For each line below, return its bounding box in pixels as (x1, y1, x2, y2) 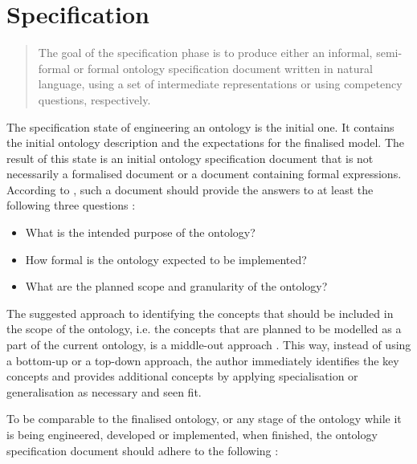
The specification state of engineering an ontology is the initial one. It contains (6, 118, 395, 135)
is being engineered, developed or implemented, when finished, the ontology (6, 426, 378, 442)
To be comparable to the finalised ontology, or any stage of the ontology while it (6, 410, 402, 427)
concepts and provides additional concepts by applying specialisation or (6, 368, 358, 385)
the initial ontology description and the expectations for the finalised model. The (6, 134, 405, 151)
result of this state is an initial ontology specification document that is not (6, 149, 374, 166)
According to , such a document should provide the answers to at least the (6, 181, 374, 197)
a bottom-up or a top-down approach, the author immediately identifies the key (6, 352, 399, 368)
